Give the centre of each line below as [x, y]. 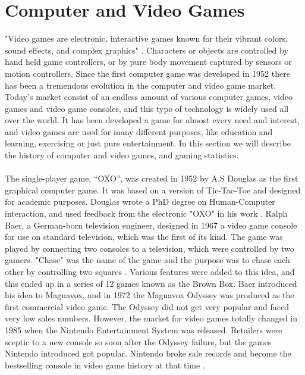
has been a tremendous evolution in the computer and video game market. [141, 85]
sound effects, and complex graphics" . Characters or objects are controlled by [147, 50]
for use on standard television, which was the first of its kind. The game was [144, 237]
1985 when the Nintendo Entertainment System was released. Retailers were [144, 329]
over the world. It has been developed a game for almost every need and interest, [152, 120]
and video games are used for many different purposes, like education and [139, 131]
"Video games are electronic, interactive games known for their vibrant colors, [146, 38]
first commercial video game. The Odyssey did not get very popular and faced [147, 306]
